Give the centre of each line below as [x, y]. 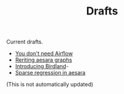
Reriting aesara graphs [43, 60]
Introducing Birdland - [42, 66]
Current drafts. [25, 42]
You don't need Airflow [44, 54]
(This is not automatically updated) [50, 84]
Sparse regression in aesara [50, 73]
